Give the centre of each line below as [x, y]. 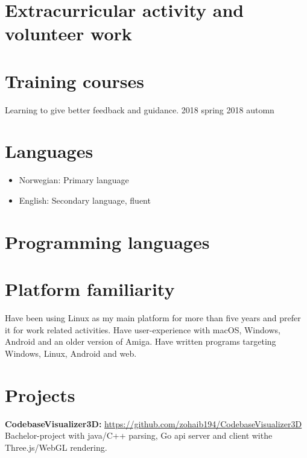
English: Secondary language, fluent [85, 200]
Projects [40, 394]
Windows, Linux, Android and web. [71, 353]
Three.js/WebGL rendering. [56, 447]
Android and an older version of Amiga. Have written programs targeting [141, 341]
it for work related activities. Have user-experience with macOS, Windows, [143, 329]
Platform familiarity [90, 289]
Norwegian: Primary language [74, 180]
